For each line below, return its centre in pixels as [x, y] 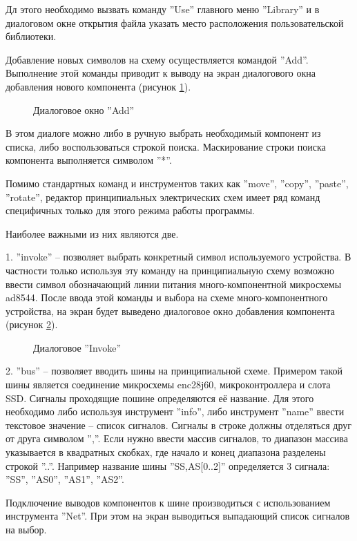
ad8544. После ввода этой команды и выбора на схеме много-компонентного [167, 297]
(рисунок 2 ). [32, 324]
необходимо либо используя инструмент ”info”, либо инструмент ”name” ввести [175, 411]
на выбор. [26, 529]
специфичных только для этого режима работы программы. [130, 210]
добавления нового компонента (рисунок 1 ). [98, 86]
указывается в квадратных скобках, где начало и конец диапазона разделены [166, 452]
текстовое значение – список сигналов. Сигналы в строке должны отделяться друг [178, 425]
